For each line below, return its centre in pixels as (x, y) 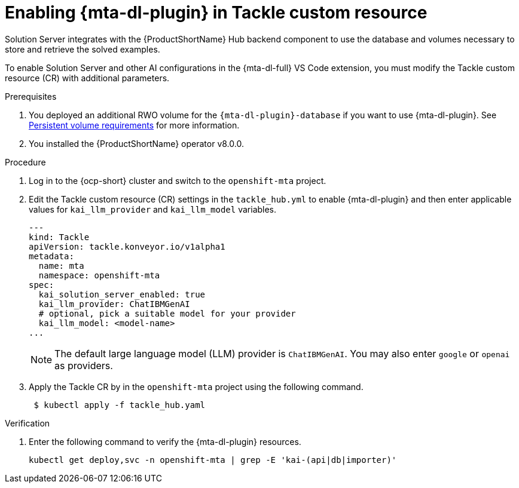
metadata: (51, 256)
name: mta (61, 266)
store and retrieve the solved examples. (83, 49)
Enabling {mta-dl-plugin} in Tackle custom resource (216, 13)
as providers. (84, 365)
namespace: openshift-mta (99, 275)
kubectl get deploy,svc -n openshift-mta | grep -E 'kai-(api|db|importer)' (213, 460)
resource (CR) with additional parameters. (87, 78)
